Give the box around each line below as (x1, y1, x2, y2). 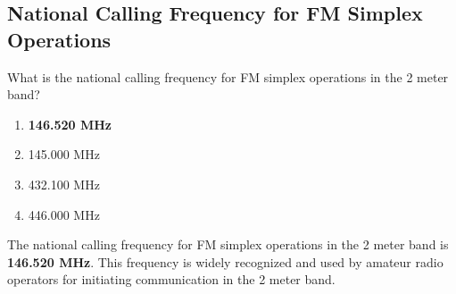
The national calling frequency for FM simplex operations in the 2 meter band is (7, 235, 449, 254)
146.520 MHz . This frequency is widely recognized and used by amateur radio (7, 252, 444, 271)
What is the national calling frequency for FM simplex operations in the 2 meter (7, 67, 449, 86)
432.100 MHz (28, 174, 100, 193)
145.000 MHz (28, 145, 100, 164)
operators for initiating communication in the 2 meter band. (7, 270, 336, 289)
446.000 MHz (28, 205, 100, 223)
